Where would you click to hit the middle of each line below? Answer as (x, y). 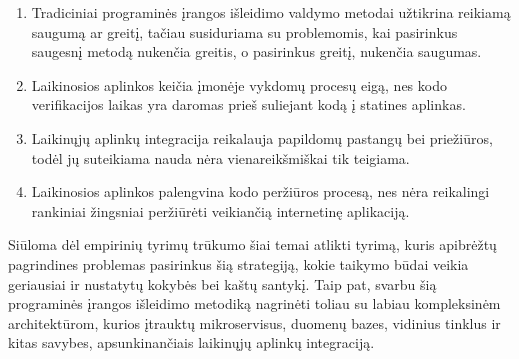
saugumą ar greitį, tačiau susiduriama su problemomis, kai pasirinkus (244, 31)
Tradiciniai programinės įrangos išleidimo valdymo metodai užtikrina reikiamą (271, 12)
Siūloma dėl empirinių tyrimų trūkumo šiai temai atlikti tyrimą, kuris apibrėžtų (252, 244)
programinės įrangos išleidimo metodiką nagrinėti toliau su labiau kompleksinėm (254, 303)
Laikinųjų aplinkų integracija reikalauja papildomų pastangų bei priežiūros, (262, 137)
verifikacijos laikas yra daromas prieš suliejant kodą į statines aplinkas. (248, 104)
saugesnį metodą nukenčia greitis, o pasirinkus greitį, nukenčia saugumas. (256, 51)
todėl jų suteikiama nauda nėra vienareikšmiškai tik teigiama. (220, 157)
